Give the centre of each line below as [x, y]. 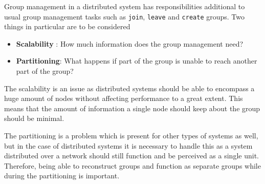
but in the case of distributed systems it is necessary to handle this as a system [128, 145]
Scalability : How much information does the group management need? [130, 43]
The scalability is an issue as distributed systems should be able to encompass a [129, 88]
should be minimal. [34, 118]
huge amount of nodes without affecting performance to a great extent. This [124, 98]
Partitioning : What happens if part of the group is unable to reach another [137, 61]
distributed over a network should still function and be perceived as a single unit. [131, 156]
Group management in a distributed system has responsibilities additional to [125, 6]
